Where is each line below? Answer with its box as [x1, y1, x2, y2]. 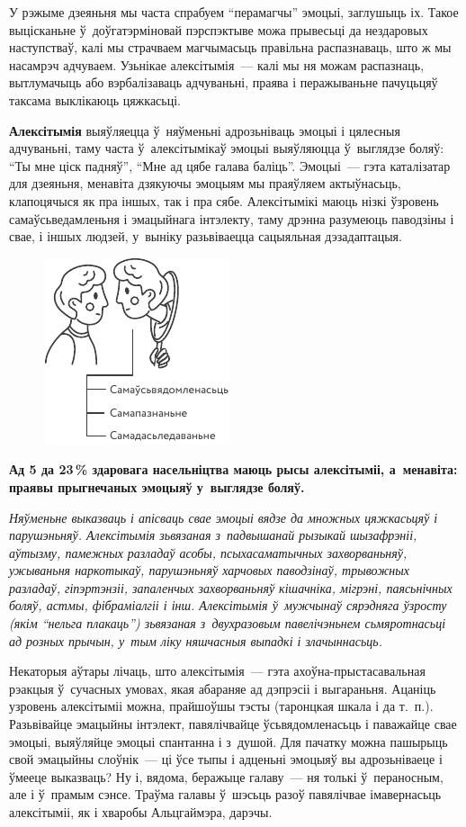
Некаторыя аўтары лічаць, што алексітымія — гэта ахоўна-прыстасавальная [9, 661, 426, 680]
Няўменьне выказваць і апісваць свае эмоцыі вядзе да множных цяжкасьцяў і [9, 508, 438, 526]
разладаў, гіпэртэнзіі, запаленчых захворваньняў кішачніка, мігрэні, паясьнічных [9, 578, 453, 597]
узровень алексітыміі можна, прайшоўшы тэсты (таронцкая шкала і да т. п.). [9, 697, 434, 715]
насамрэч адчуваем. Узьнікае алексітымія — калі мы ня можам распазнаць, [9, 55, 425, 74]
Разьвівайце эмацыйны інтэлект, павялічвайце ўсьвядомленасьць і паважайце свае [9, 715, 457, 733]
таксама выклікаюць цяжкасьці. [9, 90, 181, 109]
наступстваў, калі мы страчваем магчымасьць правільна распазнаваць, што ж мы [9, 38, 452, 57]
